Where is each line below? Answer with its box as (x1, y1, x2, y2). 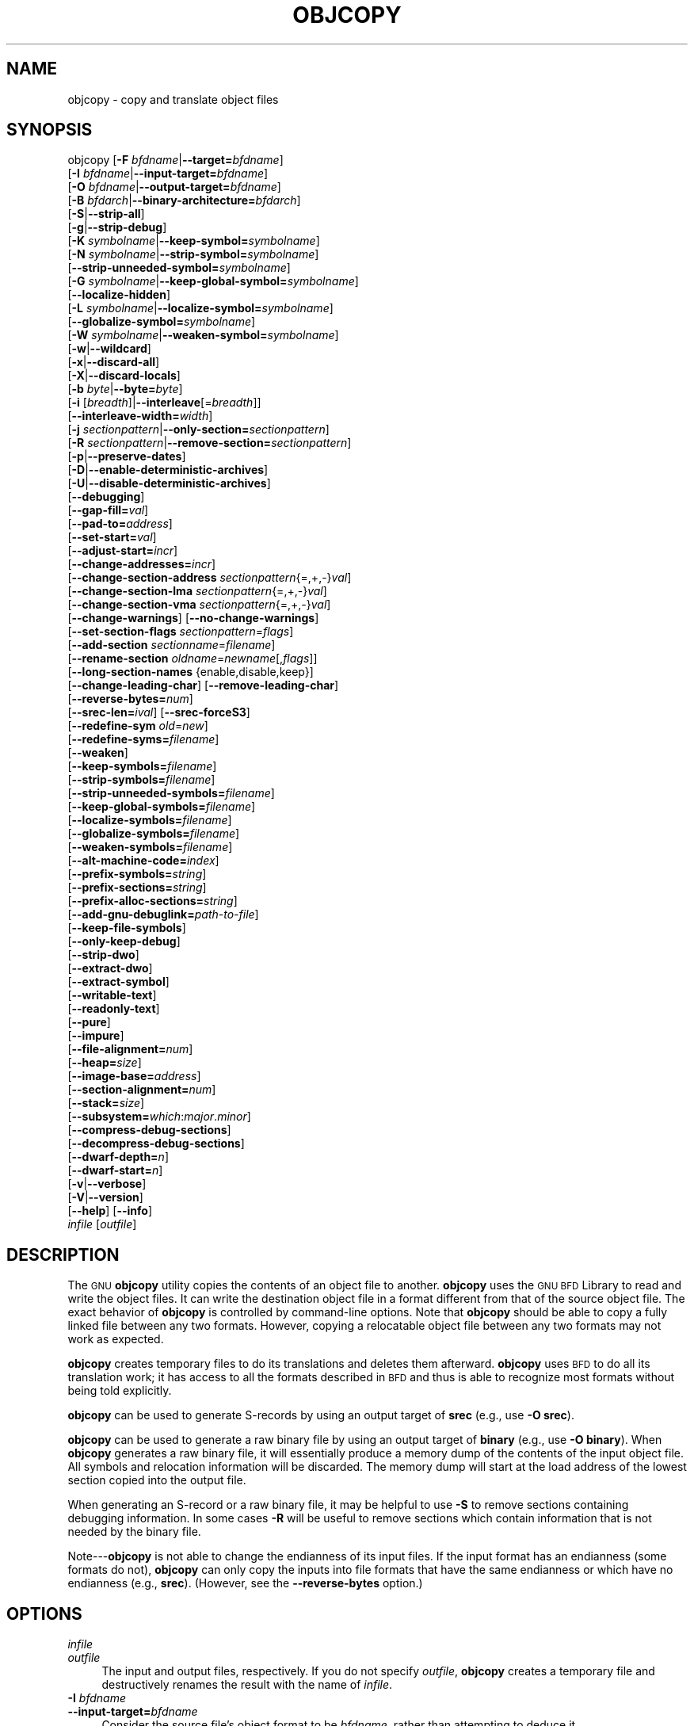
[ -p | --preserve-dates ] (67, 449, 186, 464)
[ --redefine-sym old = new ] (67, 719, 208, 733)
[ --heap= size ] (67, 1056, 142, 1070)
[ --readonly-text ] (67, 1002, 160, 1016)
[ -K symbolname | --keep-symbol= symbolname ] (67, 234, 320, 248)
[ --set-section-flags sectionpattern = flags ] (67, 624, 294, 639)
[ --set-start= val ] (67, 530, 157, 544)
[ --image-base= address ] (67, 1069, 201, 1083)
